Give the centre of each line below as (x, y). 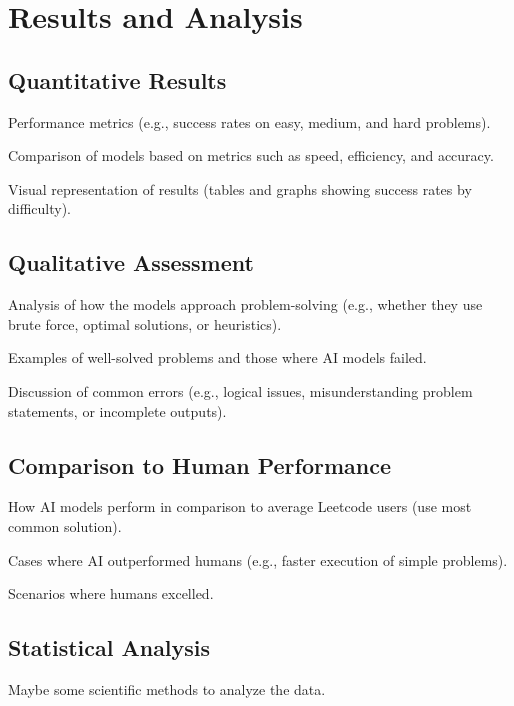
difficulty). (40, 208)
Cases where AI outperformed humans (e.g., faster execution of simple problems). (258, 559)
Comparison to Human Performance (199, 464)
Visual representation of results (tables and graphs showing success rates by (240, 188)
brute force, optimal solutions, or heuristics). (145, 323)
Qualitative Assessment (131, 262)
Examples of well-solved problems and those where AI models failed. (217, 357)
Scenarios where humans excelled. (111, 593)
